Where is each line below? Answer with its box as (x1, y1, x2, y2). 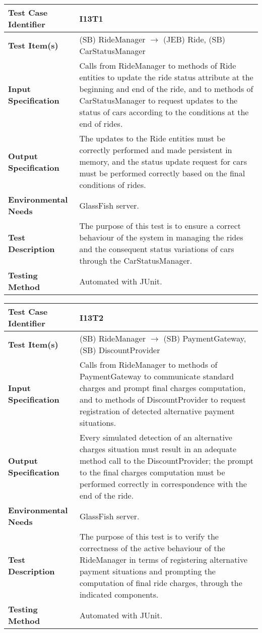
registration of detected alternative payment (79, 405, 235, 417)
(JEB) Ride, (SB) (163, 33, 226, 45)
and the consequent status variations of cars (79, 243, 234, 255)
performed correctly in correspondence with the (79, 478, 247, 490)
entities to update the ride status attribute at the (79, 71, 253, 83)
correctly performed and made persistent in (79, 144, 232, 156)
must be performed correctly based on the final (79, 167, 245, 179)
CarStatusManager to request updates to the (79, 94, 238, 106)
